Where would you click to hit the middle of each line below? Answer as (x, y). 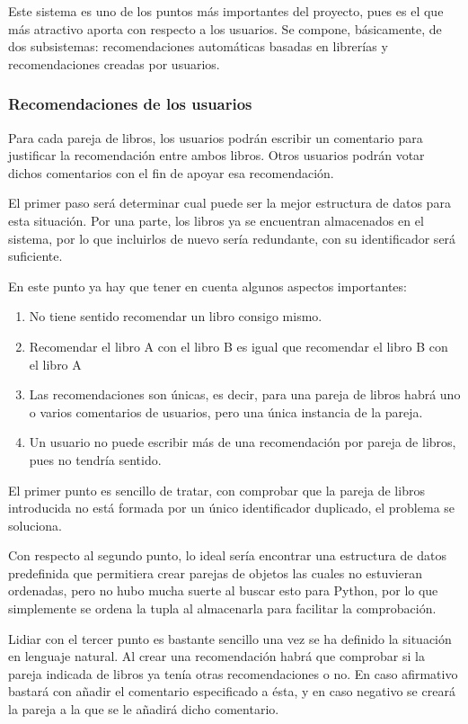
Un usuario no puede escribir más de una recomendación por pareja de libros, (243, 442)
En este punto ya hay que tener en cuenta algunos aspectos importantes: (208, 286)
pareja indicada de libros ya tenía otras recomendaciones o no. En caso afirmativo (233, 673)
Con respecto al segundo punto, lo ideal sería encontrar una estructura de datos (227, 555)
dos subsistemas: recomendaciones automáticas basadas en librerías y (198, 46)
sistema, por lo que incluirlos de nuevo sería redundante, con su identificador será (232, 238)
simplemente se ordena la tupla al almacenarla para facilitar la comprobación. (222, 608)
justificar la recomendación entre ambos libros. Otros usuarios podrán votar (216, 155)
